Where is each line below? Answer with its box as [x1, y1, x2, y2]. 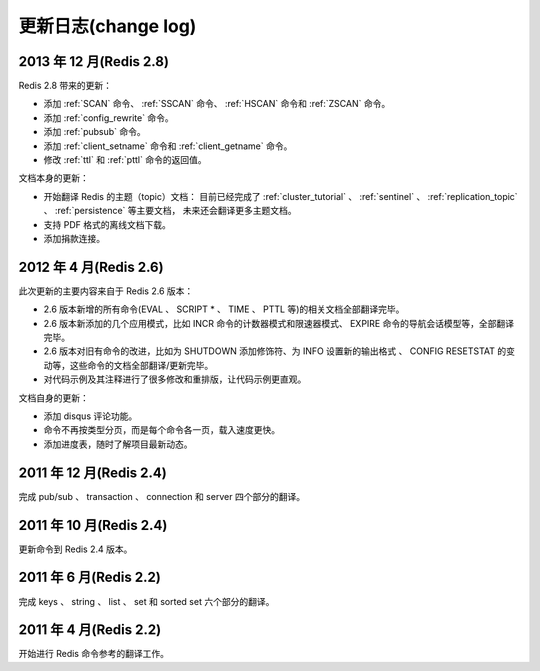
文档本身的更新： [18, 172, 89, 184]
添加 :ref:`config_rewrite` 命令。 [43, 111, 174, 124]
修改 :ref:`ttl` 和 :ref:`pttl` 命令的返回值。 [43, 154, 207, 166]
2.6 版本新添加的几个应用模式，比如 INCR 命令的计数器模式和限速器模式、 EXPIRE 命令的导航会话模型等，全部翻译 [43, 317, 515, 329]
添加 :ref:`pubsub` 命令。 [43, 126, 147, 138]
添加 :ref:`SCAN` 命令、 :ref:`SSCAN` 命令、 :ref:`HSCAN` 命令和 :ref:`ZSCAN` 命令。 [43, 98, 391, 110]
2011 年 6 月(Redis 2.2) [18, 569, 162, 586]
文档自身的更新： [18, 391, 89, 404]
